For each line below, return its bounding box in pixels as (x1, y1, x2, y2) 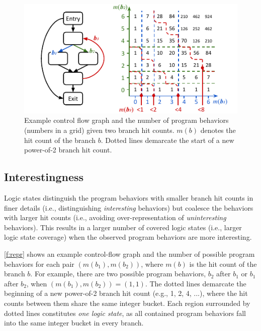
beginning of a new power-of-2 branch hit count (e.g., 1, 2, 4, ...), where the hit (4, 288, 248, 298)
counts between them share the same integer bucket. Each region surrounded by (4, 297, 250, 308)
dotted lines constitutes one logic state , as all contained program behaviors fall (4, 307, 246, 318)
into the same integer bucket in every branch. (4, 317, 144, 328)
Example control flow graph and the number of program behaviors (24, 115, 229, 125)
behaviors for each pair (4, 258, 74, 269)
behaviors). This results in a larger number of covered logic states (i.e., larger (4, 222, 242, 232)
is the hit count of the (189, 258, 257, 269)
